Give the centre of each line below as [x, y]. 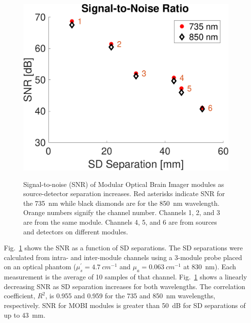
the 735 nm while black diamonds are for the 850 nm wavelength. [121, 203]
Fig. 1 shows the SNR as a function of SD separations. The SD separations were [124, 248]
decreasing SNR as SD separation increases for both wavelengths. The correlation [125, 286]
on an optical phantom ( [40, 267]
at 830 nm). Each [210, 267]
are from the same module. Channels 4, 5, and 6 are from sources [120, 222]
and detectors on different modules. [76, 231]
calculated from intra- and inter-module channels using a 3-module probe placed [123, 257]
